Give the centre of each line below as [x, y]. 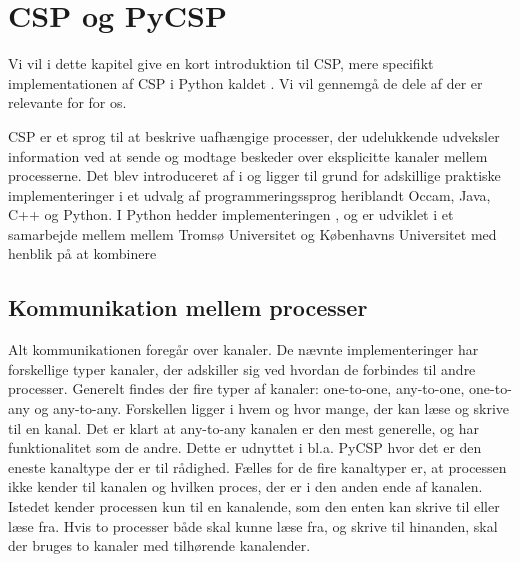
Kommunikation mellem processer [188, 307]
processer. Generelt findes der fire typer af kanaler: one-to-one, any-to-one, [236, 388]
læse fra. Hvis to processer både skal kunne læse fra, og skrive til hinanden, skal [253, 525]
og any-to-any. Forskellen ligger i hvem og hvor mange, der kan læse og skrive [272, 408]
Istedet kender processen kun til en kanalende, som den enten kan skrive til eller [254, 506]
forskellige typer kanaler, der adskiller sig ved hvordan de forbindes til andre [242, 368]
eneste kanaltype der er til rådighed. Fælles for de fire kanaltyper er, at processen [257, 466]
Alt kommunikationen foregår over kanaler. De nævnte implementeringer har [243, 349]
